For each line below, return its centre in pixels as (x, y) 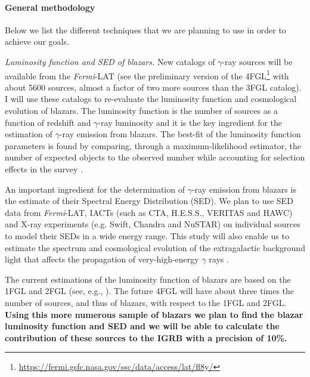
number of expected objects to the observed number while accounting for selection (155, 157)
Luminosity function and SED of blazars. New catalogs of (110, 61)
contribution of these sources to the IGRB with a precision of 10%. (146, 337)
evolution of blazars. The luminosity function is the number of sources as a (141, 111)
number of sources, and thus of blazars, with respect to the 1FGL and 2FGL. (146, 302)
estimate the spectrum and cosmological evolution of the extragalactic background (155, 247)
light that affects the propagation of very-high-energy (102, 259)
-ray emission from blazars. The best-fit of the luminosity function (180, 134)
